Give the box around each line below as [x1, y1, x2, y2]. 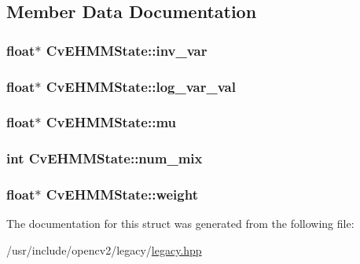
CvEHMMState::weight [46, 185, 198, 204]
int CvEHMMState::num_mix [6, 148, 203, 168]
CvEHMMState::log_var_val [46, 76, 236, 96]
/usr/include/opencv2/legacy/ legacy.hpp [6, 241, 202, 258]
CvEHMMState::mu [46, 112, 177, 132]
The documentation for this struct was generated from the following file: [6, 215, 354, 232]
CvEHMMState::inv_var [46, 40, 208, 60]
